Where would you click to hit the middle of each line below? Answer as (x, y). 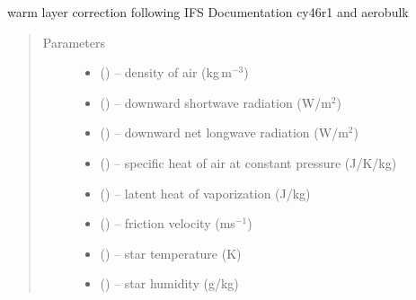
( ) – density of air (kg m (166, 72)
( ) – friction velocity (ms (168, 223)
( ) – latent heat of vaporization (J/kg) (205, 193)
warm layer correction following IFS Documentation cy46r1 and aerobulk (208, 12)
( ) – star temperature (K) (171, 253)
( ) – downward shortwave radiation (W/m (216, 102)
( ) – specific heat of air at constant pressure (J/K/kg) (248, 162)
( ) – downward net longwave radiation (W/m (224, 132)
